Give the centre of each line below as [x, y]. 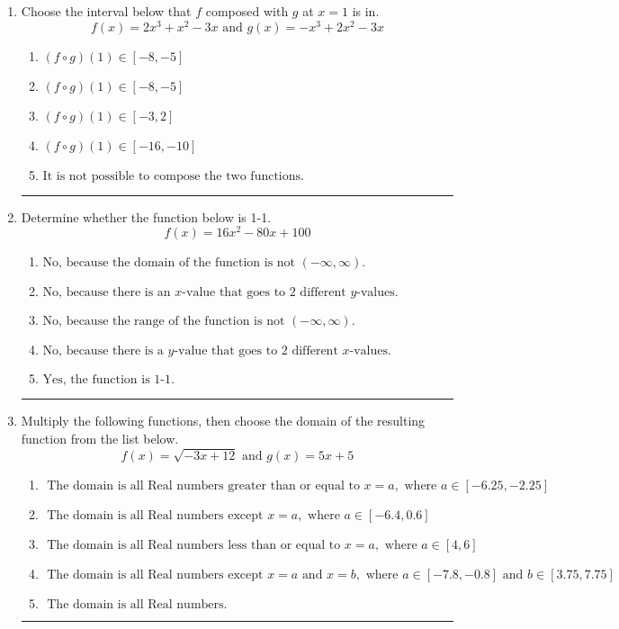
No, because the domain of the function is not [169, 263]
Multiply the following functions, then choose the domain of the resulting [223, 421]
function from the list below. [100, 438]
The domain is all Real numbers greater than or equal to [203, 485]
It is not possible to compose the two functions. [173, 176]
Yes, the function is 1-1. [108, 380]
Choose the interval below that [106, 11]
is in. [366, 11]
